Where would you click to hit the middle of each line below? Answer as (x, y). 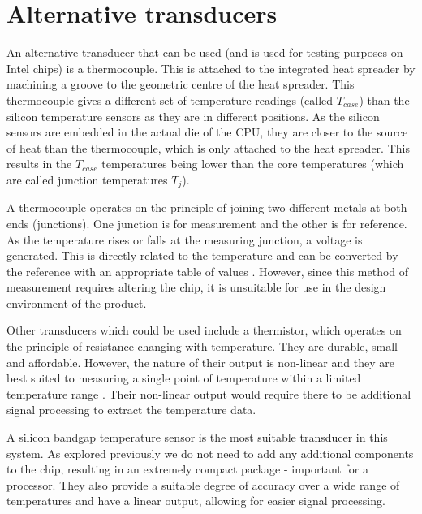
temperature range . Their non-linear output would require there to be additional (209, 393)
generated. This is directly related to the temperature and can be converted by (202, 255)
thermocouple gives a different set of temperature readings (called (170, 99)
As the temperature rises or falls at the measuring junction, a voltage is (185, 239)
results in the (39, 164)
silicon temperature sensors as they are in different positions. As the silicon (193, 116)
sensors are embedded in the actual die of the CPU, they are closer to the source (207, 132)
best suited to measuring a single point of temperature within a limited (184, 378)
